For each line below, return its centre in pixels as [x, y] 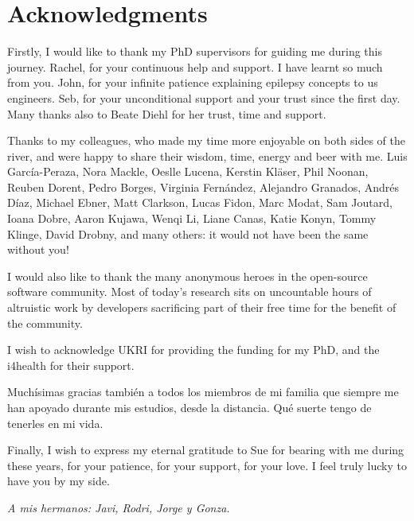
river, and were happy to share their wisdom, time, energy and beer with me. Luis [207, 156]
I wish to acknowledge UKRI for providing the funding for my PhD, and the [193, 350]
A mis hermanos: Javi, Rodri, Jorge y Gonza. [119, 507]
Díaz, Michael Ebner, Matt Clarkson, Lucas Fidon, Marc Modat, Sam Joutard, [200, 202]
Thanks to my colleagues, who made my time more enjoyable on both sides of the [207, 140]
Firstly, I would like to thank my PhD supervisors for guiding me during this [195, 51]
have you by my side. [59, 481]
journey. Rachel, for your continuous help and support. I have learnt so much [195, 66]
